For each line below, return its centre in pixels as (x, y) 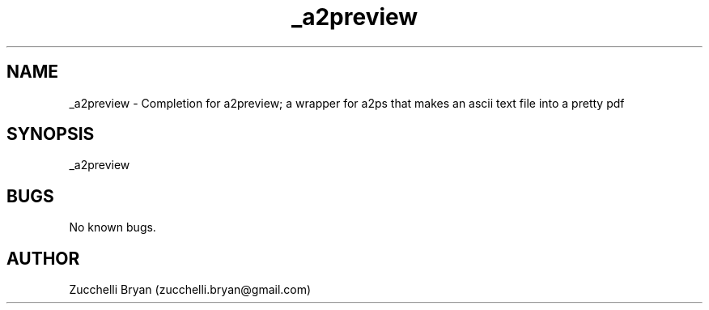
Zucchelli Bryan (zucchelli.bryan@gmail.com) (190, 290)
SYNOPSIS (51, 134)
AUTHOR (43, 258)
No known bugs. (113, 227)
